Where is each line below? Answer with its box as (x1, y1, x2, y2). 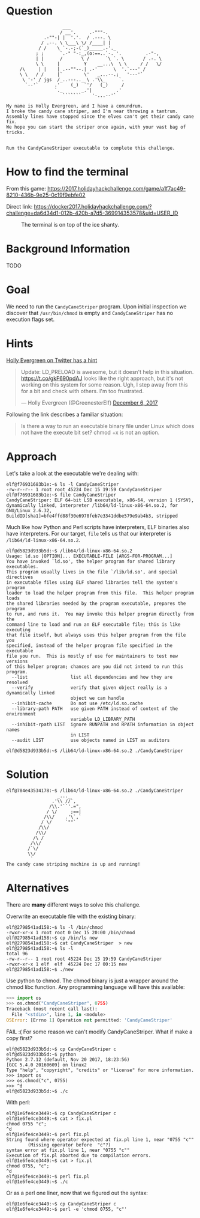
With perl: (6, 1098, 31, 1106)
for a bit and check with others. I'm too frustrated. (20, 387, 144, 394)
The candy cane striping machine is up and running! (6, 861, 141, 867)
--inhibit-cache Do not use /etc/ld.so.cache (11, 700, 144, 706)
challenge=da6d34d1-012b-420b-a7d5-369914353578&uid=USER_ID (6, 209, 178, 216)
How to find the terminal (6, 165, 129, 179)
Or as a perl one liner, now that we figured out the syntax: (6, 1189, 149, 1196)
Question (6, 4, 53, 18)
